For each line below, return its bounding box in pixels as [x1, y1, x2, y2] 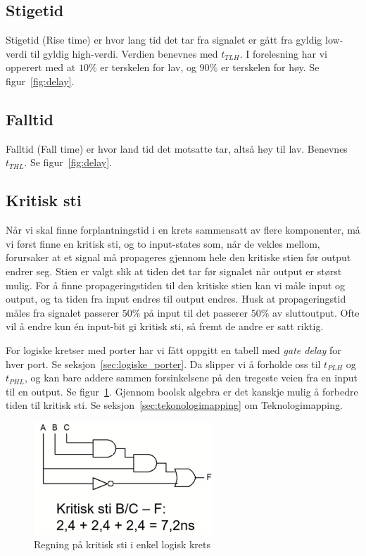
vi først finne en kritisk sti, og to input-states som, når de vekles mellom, [6, 236, 320, 251]
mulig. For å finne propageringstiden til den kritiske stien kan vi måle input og [6, 277, 346, 292]
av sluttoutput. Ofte [272, 305, 360, 320]
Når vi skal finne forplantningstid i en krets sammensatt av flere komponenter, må [6, 222, 360, 237]
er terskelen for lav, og [100, 60, 196, 75]
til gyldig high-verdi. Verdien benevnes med [30, 46, 218, 61]
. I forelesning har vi [239, 46, 327, 61]
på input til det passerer [144, 305, 248, 320]
